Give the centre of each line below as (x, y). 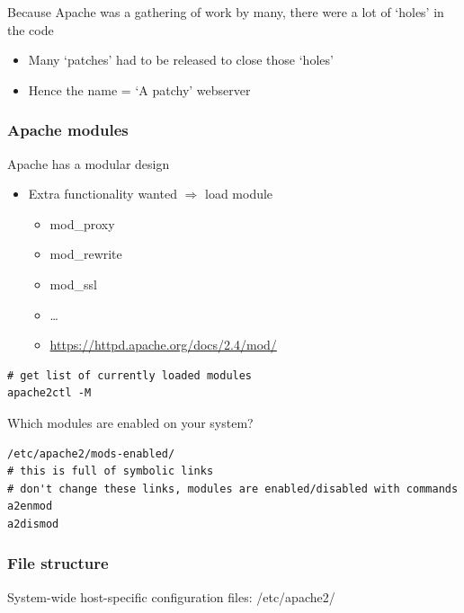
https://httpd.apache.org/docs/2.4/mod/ (163, 345)
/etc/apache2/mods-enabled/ (91, 453)
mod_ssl (73, 284)
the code (31, 29)
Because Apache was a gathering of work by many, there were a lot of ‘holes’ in (226, 12)
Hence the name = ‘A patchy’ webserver (139, 89)
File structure (58, 563)
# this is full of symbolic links (111, 471)
